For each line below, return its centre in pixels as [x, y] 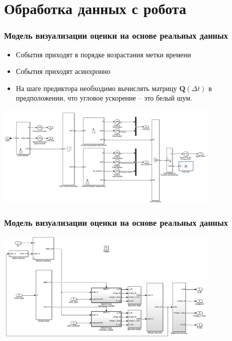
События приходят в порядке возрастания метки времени [103, 54]
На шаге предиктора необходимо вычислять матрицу [96, 88]
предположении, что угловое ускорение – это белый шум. [104, 98]
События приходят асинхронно [63, 71]
